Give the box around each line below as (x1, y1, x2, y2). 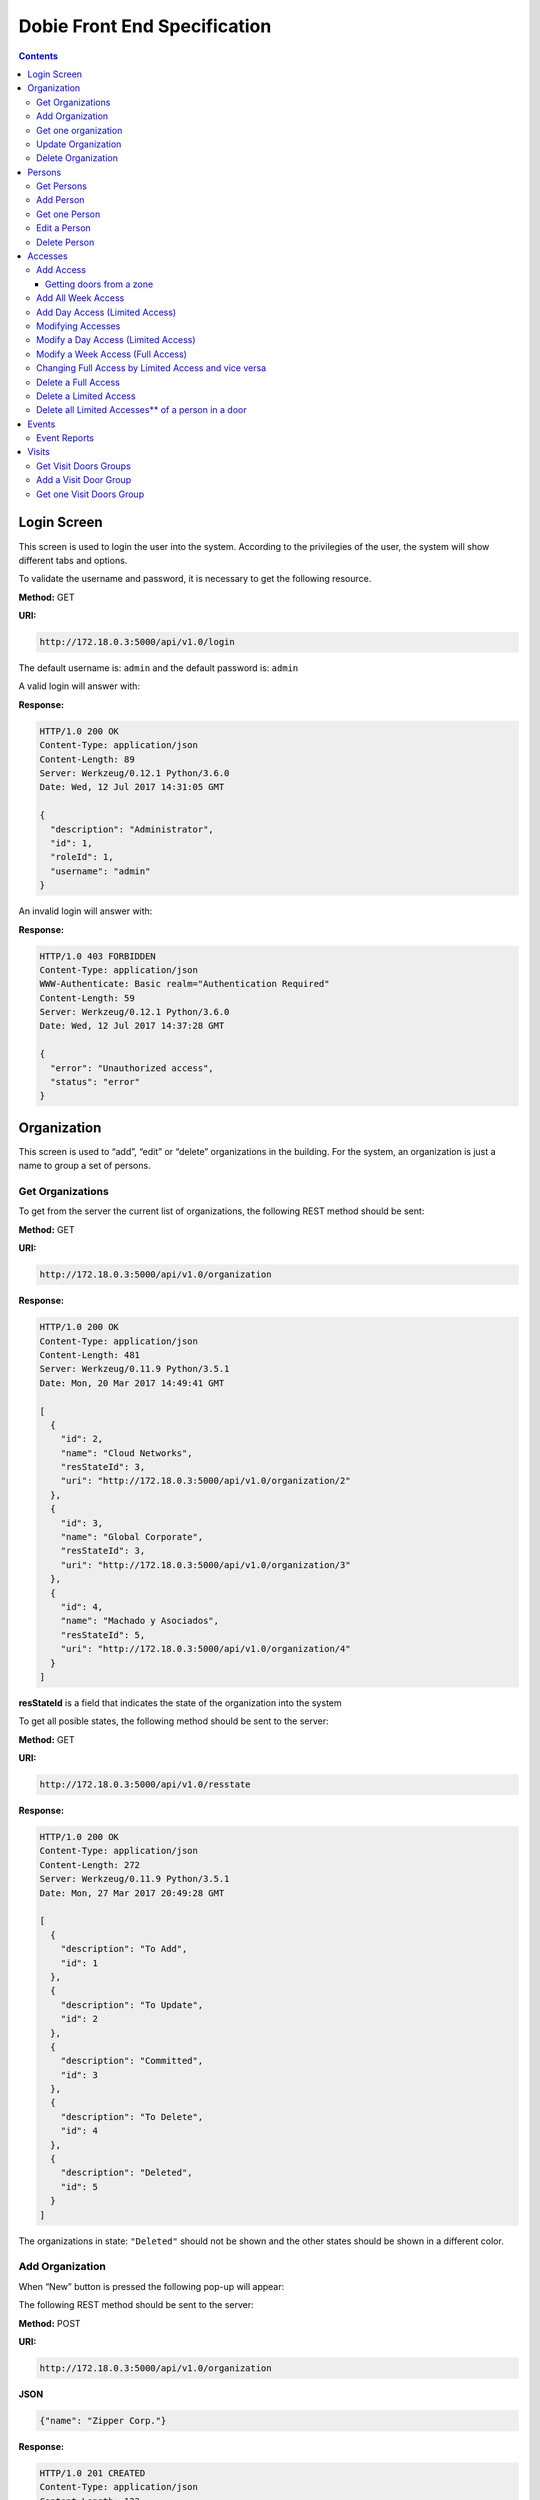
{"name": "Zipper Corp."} (39, 2415, 167, 2426)
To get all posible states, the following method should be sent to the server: (18, 1715, 329, 1727)
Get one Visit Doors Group (36, 488, 145, 500)
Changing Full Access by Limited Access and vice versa (36, 362, 267, 374)
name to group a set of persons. (18, 1160, 151, 1172)
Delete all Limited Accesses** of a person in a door (36, 404, 247, 416)
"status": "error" (50, 1076, 140, 1088)
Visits (27, 446, 50, 458)
